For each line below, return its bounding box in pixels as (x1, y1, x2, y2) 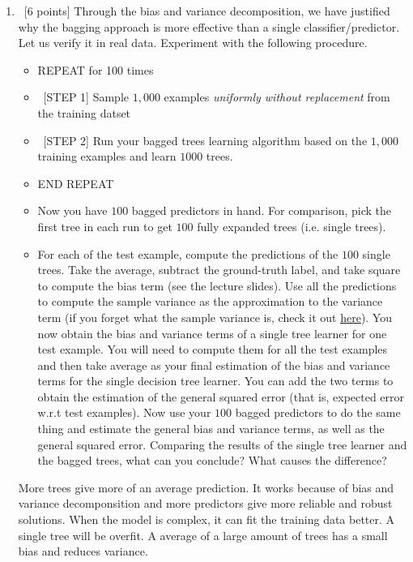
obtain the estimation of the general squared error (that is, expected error (37, 388, 405, 405)
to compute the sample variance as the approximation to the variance (37, 293, 383, 310)
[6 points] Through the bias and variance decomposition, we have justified (23, 2, 390, 19)
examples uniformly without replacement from (164, 88, 390, 105)
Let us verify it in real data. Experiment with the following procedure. (18, 34, 368, 51)
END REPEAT (37, 174, 114, 191)
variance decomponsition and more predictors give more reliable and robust (18, 495, 393, 512)
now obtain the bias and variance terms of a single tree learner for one (37, 324, 387, 341)
